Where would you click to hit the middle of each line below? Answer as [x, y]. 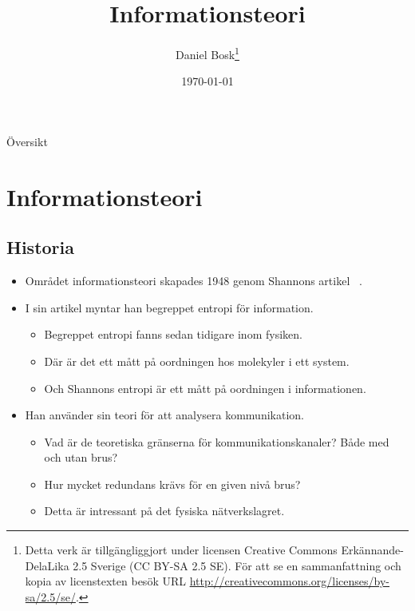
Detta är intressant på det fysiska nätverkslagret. [164, 511]
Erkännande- [372, 550]
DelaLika [47, 565]
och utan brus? [81, 457]
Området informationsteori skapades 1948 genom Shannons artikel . [194, 281]
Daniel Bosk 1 [207, 53]
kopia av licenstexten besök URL [105, 581]
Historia [40, 247]
